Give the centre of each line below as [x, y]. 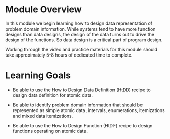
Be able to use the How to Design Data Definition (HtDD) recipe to [82, 90]
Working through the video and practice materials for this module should [81, 49]
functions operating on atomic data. [50, 131]
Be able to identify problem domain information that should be [78, 105]
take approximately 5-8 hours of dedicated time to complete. [69, 55]
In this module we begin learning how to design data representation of [79, 23]
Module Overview [44, 9]
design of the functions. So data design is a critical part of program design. [84, 40]
